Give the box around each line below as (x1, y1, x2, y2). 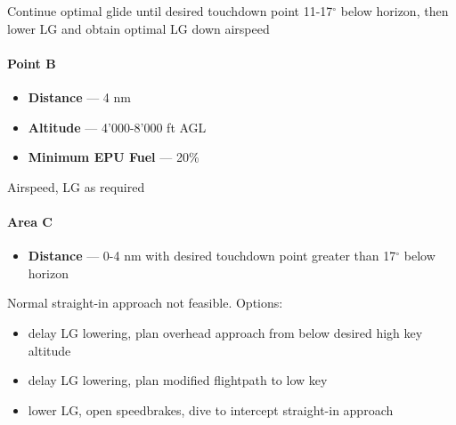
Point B (7, 53, 56, 72)
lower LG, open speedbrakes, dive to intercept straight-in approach (28, 400, 394, 419)
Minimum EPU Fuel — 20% (28, 148, 199, 166)
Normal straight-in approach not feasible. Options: (7, 293, 283, 312)
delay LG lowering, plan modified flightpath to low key (28, 371, 328, 389)
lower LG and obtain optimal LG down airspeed (7, 19, 270, 37)
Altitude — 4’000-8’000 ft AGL (28, 117, 207, 136)
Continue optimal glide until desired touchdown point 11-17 (7, 2, 333, 20)
